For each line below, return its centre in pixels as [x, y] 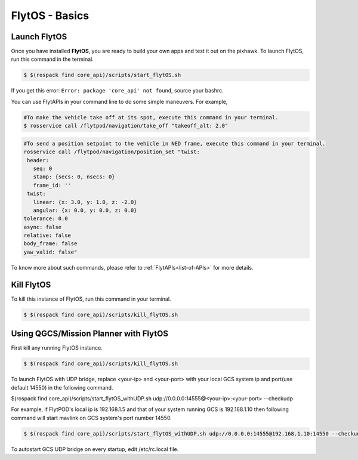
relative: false [47, 235]
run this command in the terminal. [52, 59]
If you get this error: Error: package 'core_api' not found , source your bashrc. [117, 91]
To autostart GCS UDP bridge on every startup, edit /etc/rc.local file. [95, 449]
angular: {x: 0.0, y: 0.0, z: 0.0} [85, 210]
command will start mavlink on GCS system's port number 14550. [92, 418]
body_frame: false [50, 244]
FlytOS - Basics [50, 16]
